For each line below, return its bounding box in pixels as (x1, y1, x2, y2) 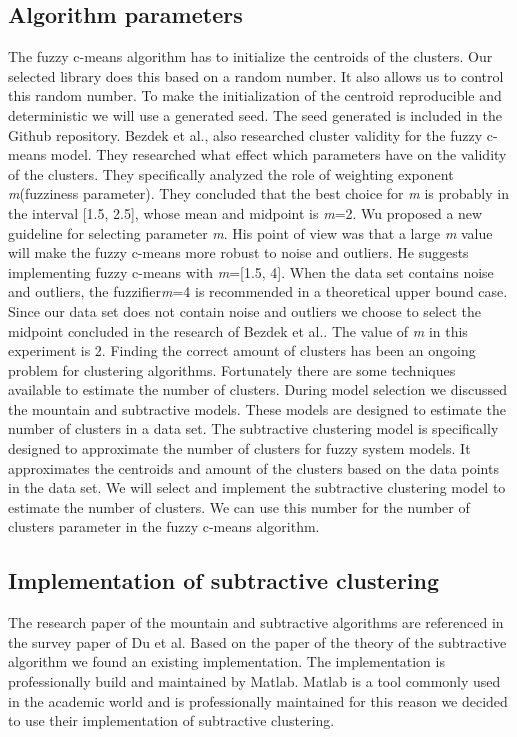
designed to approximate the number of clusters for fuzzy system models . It (8, 438, 471, 459)
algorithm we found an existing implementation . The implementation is (8, 651, 445, 672)
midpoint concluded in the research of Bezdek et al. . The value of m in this (8, 320, 468, 341)
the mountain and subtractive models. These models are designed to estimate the (8, 398, 506, 419)
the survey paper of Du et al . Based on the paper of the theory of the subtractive (8, 631, 507, 652)
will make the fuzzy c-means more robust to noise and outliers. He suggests (8, 242, 469, 263)
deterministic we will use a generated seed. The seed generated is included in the (8, 104, 502, 125)
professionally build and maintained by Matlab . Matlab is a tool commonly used (8, 671, 501, 692)
